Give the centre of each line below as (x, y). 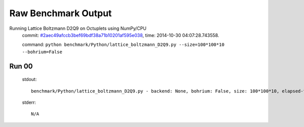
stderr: (29, 102)
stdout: (29, 79)
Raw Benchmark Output (61, 13)
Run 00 (21, 66)
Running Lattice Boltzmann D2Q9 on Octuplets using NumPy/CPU (78, 28)
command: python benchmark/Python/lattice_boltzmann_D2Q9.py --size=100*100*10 (123, 45)
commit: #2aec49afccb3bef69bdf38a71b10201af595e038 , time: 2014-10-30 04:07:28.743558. (121, 35)
